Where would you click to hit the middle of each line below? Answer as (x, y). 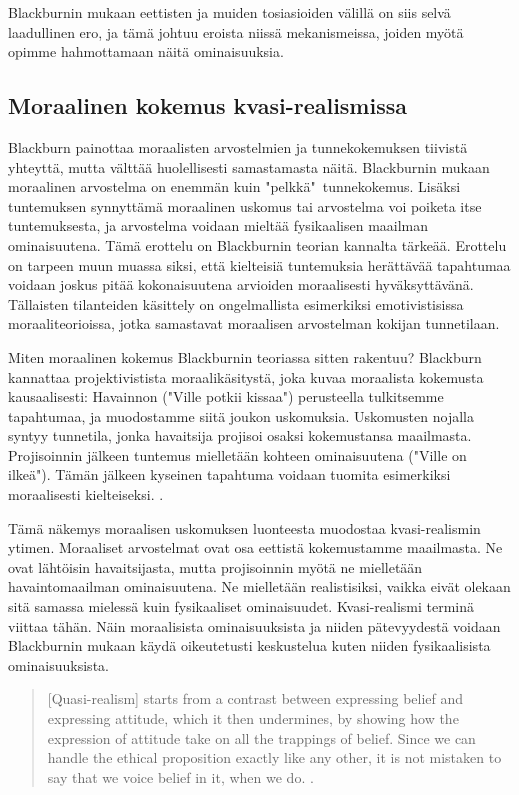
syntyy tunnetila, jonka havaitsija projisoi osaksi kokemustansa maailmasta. (240, 435)
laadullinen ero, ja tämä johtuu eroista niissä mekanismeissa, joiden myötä (236, 31)
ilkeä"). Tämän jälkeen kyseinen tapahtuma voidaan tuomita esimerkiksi (229, 474)
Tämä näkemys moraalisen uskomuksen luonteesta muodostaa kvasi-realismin (244, 527)
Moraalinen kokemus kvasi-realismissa (207, 105)
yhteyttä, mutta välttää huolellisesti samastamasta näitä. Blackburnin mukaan (249, 166)
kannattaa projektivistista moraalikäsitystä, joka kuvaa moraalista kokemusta (246, 376)
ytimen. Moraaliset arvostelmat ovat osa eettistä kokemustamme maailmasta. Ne (255, 547)
